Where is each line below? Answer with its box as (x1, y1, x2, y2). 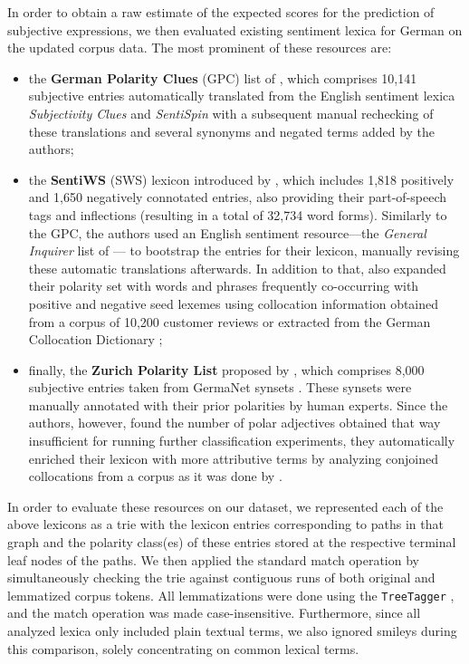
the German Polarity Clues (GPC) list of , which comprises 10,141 (28, 68, 417, 87)
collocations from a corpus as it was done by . (28, 467, 282, 486)
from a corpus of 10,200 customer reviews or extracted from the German (28, 312, 431, 331)
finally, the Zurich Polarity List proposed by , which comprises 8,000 (28, 360, 425, 379)
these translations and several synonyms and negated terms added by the (28, 121, 435, 140)
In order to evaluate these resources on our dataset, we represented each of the (7, 496, 444, 515)
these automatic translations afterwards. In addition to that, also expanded (28, 258, 446, 277)
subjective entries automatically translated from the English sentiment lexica (28, 86, 455, 105)
